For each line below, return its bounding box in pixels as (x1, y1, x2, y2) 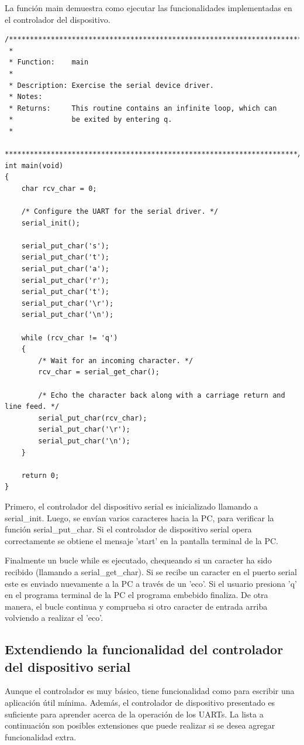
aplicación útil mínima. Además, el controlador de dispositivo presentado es (5, 696, 275, 709)
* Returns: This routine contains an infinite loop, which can (9, 104, 277, 112)
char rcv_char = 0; (21, 184, 97, 193)
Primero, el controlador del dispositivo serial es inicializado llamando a (5, 500, 258, 512)
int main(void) (5, 161, 64, 170)
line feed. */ (5, 402, 60, 411)
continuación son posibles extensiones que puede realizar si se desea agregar (5, 719, 275, 732)
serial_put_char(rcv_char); (38, 413, 147, 422)
